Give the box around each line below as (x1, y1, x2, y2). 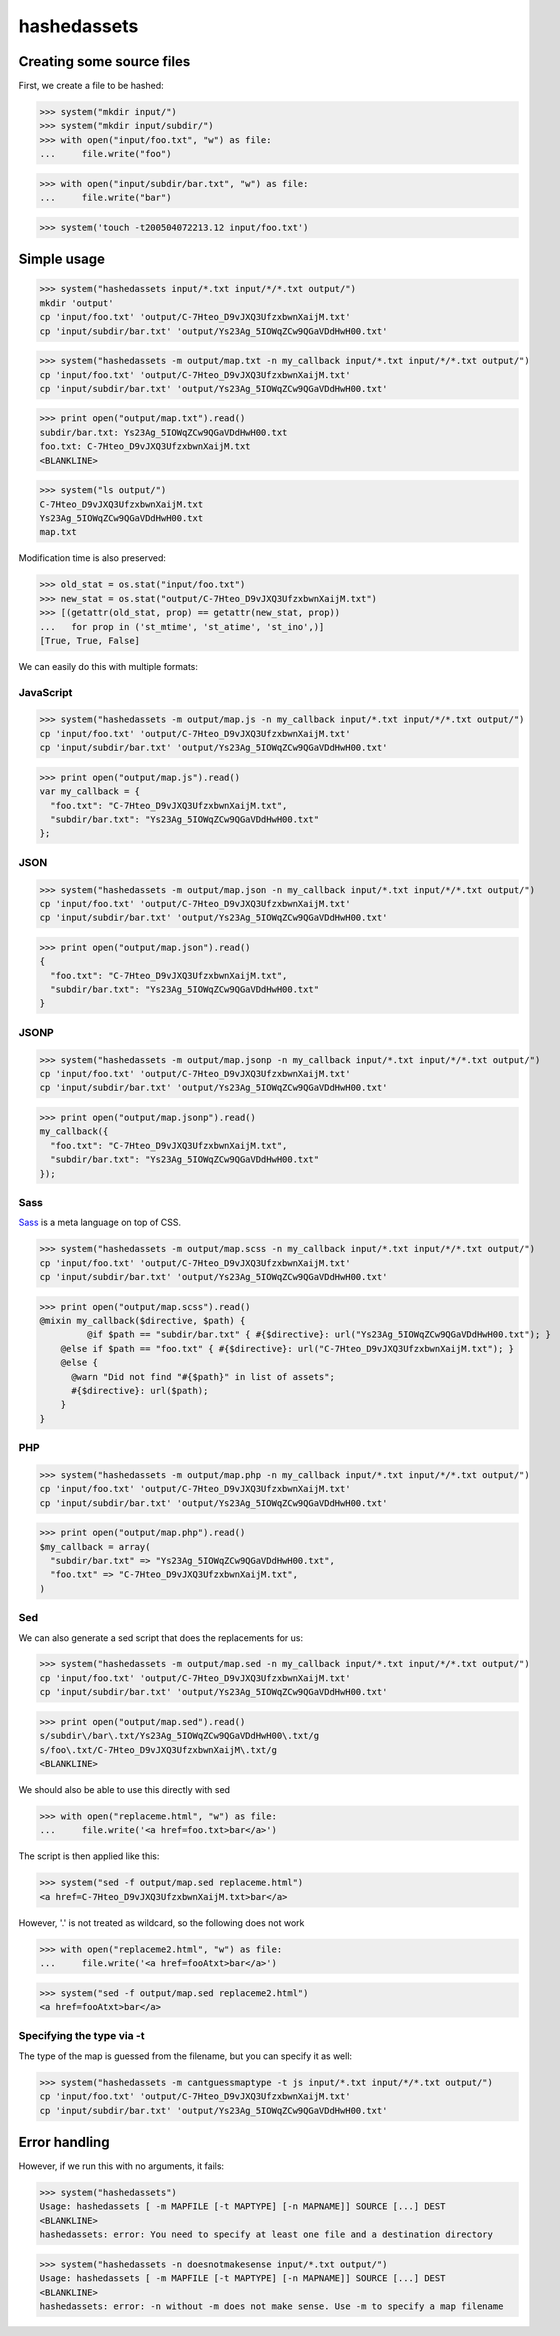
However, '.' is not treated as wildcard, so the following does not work (18, 1916, 305, 1929)
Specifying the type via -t (18, 2029, 145, 2043)
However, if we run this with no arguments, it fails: (18, 2160, 225, 2172)
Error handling (18, 2133, 110, 2150)
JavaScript (18, 685, 73, 699)
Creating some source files (18, 53, 191, 70)
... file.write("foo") (39, 148, 172, 160)
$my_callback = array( (39, 1541, 151, 1552)
